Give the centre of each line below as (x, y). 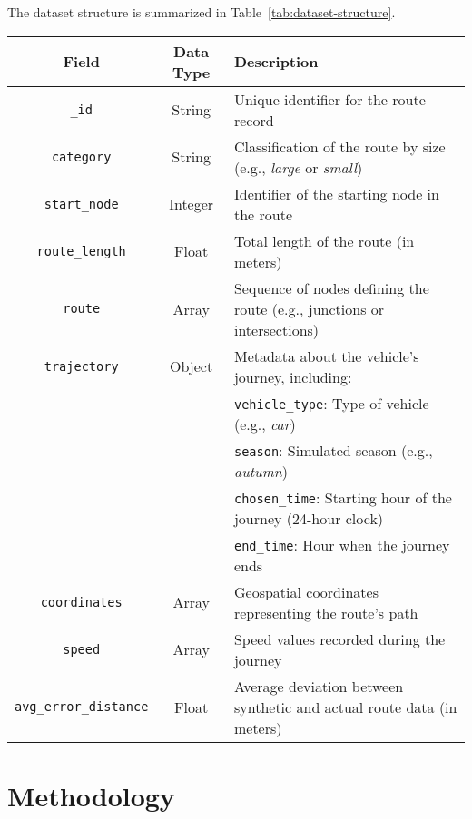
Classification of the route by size (339, 146)
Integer (192, 204)
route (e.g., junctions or (309, 308)
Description (276, 62)
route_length (81, 251)
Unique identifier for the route (329, 99)
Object (192, 366)
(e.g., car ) (265, 424)
